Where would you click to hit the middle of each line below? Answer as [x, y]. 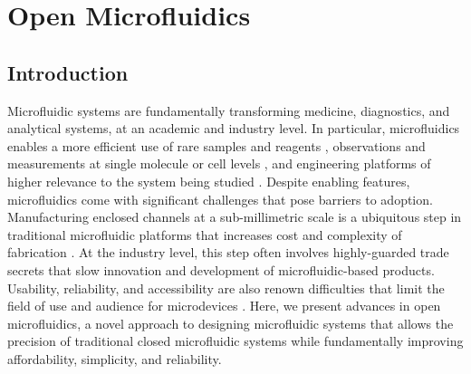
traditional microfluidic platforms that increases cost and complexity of [205, 234]
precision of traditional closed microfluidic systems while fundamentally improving [235, 341]
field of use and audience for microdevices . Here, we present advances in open [224, 306]
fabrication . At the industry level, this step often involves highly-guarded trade [228, 252]
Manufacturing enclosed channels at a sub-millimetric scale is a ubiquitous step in [235, 217]
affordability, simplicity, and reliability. [115, 358]
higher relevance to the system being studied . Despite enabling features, [209, 181]
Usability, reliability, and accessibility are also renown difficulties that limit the [226, 288]
